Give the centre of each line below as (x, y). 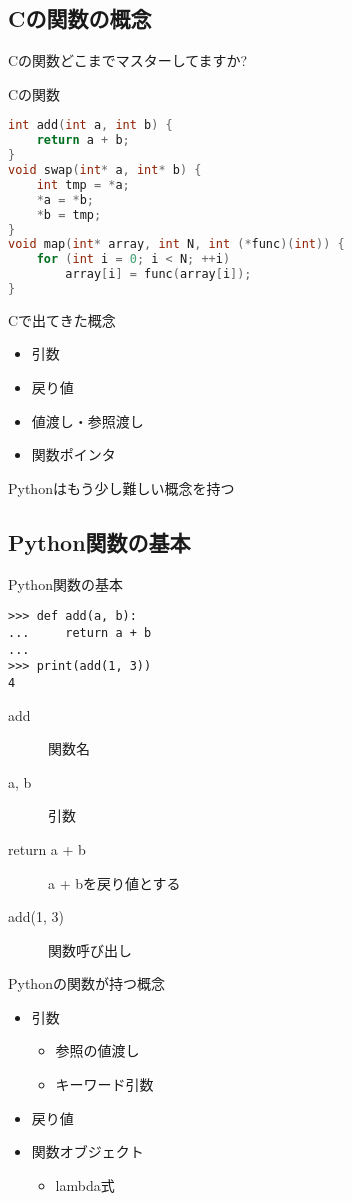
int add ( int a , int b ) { (90, 125)
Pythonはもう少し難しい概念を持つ (121, 487)
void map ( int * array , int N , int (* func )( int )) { (176, 244)
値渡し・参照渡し (87, 420)
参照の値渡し (97, 1050)
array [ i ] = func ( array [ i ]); (158, 274)
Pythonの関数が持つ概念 (86, 983)
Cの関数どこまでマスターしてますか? (128, 60)
